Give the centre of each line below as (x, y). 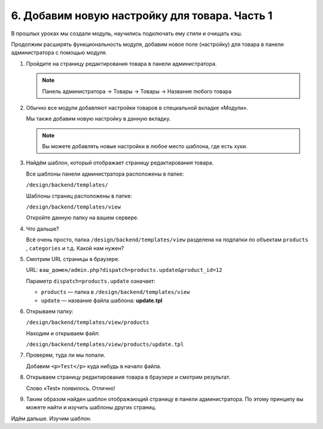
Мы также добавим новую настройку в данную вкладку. (98, 119)
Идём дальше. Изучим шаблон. (51, 418)
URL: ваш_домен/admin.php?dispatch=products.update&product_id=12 (124, 270)
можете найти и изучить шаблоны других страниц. (91, 407)
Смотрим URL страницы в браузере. (73, 259)
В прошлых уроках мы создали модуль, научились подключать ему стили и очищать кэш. (127, 33)
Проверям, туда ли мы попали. (66, 355)
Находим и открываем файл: (63, 333)
